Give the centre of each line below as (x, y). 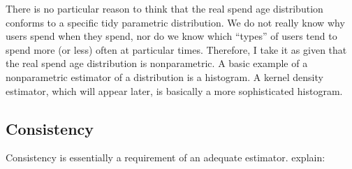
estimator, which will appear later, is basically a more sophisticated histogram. (174, 90)
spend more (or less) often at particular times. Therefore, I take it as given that (176, 49)
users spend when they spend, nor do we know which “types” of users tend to (171, 36)
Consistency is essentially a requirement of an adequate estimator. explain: (166, 157)
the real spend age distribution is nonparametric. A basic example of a (157, 63)
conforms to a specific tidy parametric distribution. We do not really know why (175, 22)
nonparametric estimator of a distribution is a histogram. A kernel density (164, 76)
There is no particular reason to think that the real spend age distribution (164, 8)
